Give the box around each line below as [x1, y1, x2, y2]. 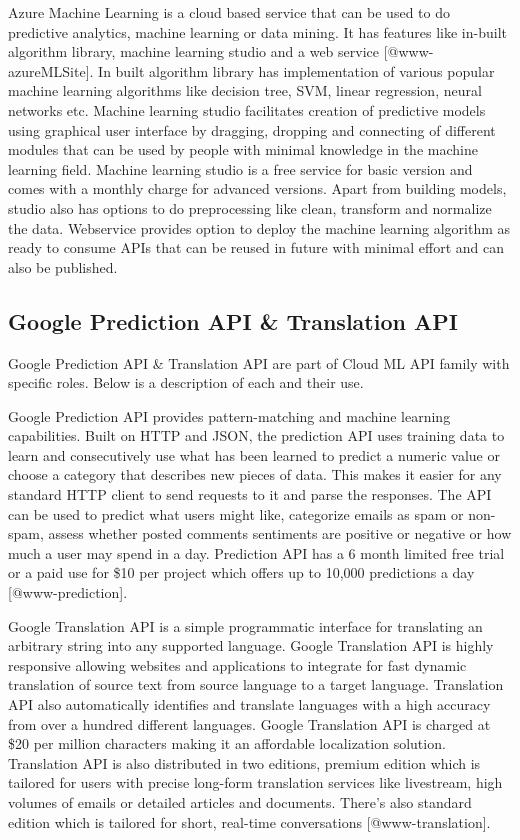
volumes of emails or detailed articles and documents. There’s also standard [8, 791, 472, 812]
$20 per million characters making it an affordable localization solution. [8, 733, 446, 754]
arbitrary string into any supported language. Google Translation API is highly [8, 635, 494, 656]
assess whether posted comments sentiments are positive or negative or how [48, 523, 512, 544]
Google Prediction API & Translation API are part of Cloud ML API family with [8, 352, 510, 373]
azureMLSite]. [8, 60, 94, 81]
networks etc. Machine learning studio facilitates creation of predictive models [8, 99, 486, 120]
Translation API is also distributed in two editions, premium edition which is [8, 752, 481, 773]
